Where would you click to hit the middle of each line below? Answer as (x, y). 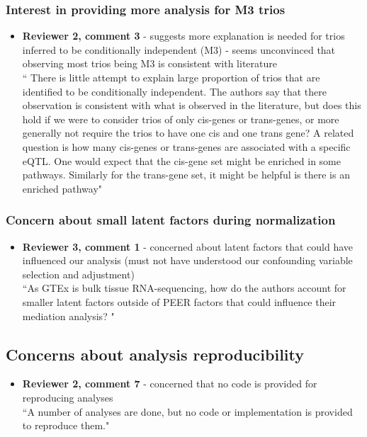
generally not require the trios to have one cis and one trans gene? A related (188, 133)
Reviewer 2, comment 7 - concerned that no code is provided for (170, 384)
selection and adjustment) (78, 274)
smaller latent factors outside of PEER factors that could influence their (179, 301)
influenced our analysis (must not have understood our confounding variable (187, 260)
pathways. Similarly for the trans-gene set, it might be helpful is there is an (186, 175)
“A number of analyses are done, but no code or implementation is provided (187, 411)
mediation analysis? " (68, 316)
